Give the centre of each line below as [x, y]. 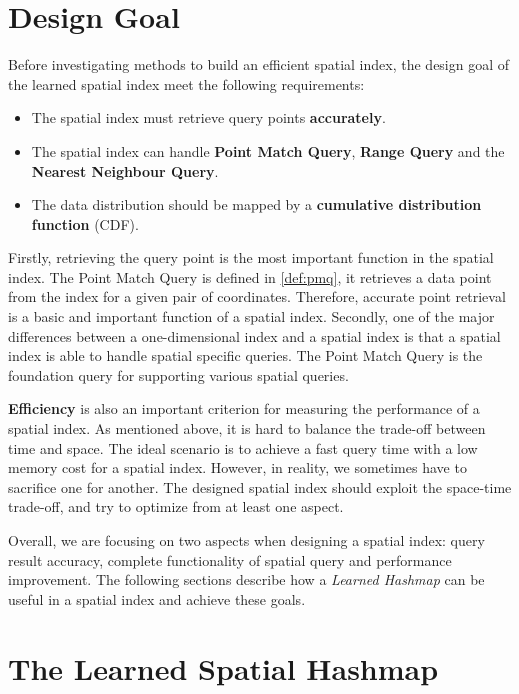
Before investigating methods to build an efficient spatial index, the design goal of [259, 64]
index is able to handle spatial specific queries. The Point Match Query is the [245, 355]
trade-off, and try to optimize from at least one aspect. [176, 506]
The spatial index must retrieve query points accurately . [208, 117]
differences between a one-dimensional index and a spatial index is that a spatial [254, 335]
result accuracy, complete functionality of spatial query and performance [230, 559]
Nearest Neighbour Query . [125, 170]
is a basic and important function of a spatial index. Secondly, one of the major [251, 316]
